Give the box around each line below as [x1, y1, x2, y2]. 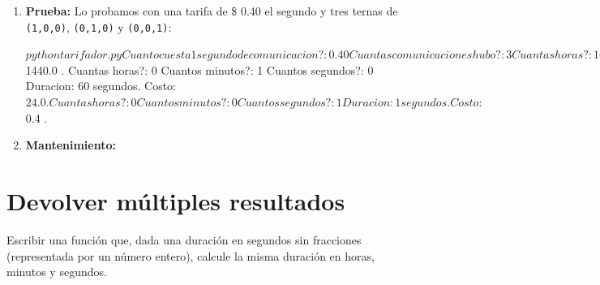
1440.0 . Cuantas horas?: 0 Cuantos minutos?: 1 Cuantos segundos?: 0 [25, 61, 374, 78]
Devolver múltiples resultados [6, 184, 345, 217]
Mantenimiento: [25, 136, 116, 153]
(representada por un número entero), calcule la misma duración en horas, [6, 247, 375, 264]
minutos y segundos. [6, 263, 107, 280]
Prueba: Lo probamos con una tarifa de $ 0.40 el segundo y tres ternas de [25, 2, 398, 19]
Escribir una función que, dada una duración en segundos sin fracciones [6, 231, 362, 248]
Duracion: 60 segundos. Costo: [25, 77, 176, 94]
